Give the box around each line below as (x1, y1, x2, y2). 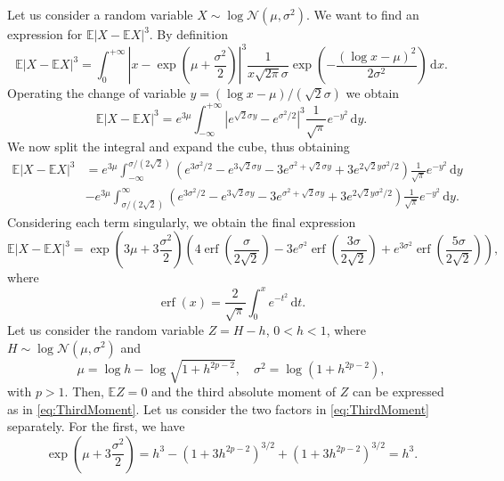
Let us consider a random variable (7, 5, 193, 23)
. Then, (64, 382, 104, 401)
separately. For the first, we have (7, 417, 185, 436)
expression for (7, 25, 83, 43)
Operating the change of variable (7, 84, 186, 102)
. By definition (149, 25, 228, 43)
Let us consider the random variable (7, 320, 204, 338)
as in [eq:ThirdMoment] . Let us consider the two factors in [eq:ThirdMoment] (7, 399, 429, 418)
